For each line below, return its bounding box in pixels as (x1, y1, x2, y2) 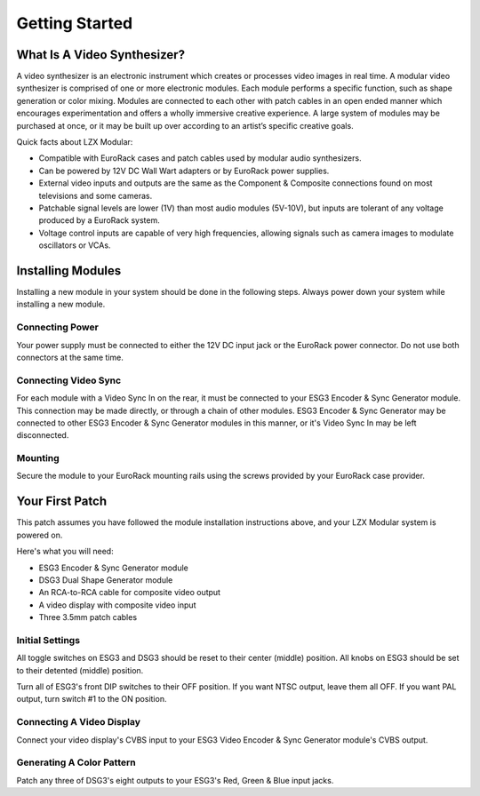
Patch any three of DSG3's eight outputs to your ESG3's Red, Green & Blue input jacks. (16, 775, 334, 785)
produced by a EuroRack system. (38, 215, 160, 226)
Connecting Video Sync (16, 374, 122, 386)
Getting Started (16, 13, 133, 33)
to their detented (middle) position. (16, 665, 144, 675)
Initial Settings (16, 633, 80, 646)
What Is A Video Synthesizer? (16, 47, 186, 62)
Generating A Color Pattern (16, 756, 137, 768)
